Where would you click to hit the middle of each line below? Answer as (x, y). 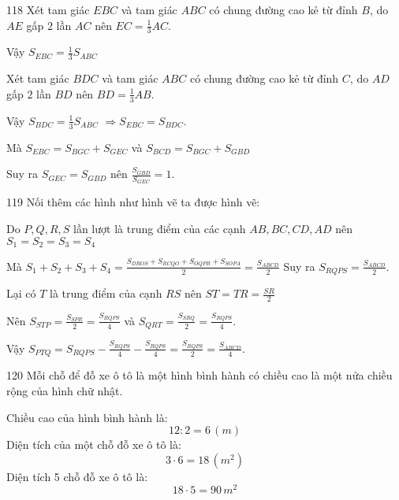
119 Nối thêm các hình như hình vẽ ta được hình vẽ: (133, 202)
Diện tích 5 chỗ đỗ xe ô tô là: (77, 476)
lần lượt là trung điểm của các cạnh (160, 228)
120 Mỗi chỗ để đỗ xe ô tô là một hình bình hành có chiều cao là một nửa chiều (199, 375)
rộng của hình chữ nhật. (65, 390)
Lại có (21, 293)
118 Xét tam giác (48, 9)
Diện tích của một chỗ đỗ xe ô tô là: (94, 444)
